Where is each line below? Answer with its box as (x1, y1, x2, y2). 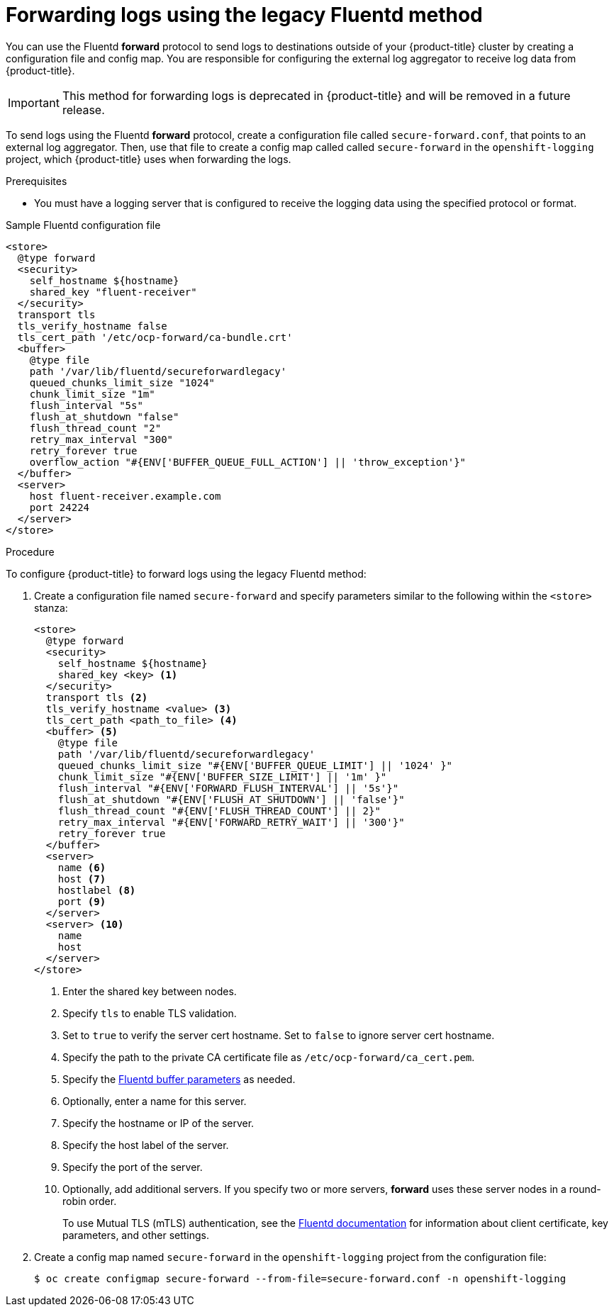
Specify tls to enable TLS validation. (62, 1007, 237, 1019)
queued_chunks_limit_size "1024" (29, 376, 216, 388)
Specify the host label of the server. (62, 1138, 229, 1151)
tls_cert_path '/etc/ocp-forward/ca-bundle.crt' (17, 331, 293, 343)
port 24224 (29, 501, 90, 513)
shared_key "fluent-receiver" (29, 286, 197, 298)
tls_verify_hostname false (17, 320, 167, 332)
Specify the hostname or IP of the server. (62, 1116, 255, 1129)
